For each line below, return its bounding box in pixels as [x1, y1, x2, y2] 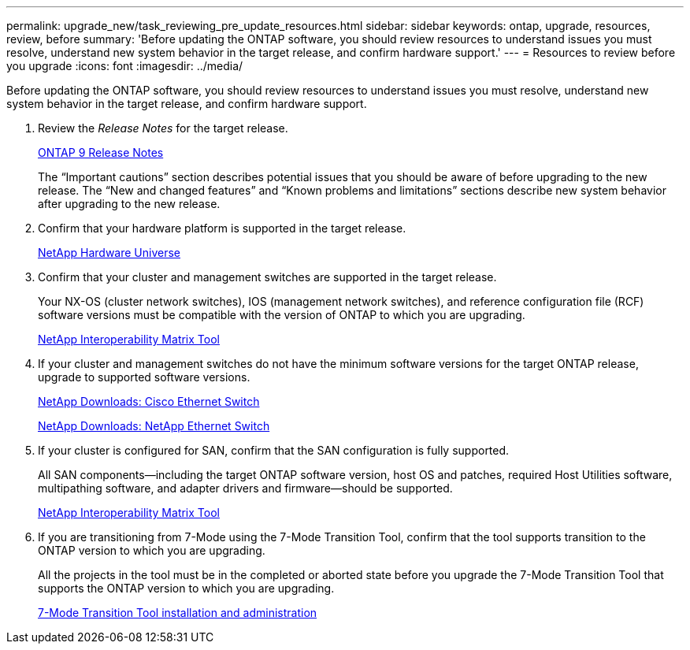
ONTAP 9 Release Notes [38, 146, 164, 159]
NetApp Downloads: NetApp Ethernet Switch [38, 419, 270, 433]
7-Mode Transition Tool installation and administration [38, 606, 317, 619]
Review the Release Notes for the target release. [38, 121, 288, 135]
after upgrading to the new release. [38, 197, 221, 210]
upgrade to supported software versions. [38, 370, 250, 384]
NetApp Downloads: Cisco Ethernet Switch [38, 395, 260, 408]
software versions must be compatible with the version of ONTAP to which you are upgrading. [38, 308, 525, 321]
